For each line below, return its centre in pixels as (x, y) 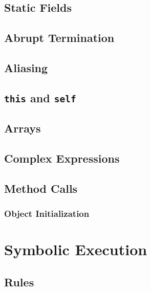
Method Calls (41, 188)
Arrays (23, 128)
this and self (40, 97)
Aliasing (26, 67)
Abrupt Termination (59, 38)
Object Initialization (47, 213)
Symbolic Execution (76, 249)
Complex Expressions (62, 158)
